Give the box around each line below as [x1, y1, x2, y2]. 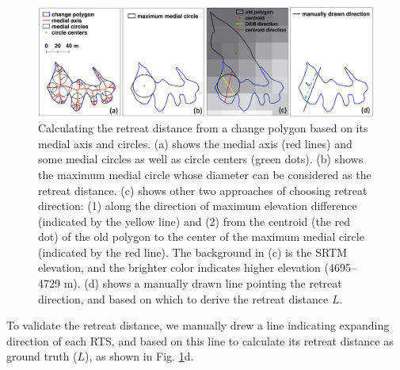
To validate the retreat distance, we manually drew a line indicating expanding [6, 317, 390, 334]
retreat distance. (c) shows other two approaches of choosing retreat [38, 181, 368, 198]
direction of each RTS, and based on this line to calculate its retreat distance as [6, 332, 394, 349]
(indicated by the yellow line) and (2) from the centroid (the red [38, 212, 351, 229]
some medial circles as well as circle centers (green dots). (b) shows [38, 151, 364, 167]
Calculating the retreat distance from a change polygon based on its [38, 120, 368, 136]
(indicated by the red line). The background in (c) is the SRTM [38, 243, 348, 260]
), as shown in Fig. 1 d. [85, 348, 194, 364]
